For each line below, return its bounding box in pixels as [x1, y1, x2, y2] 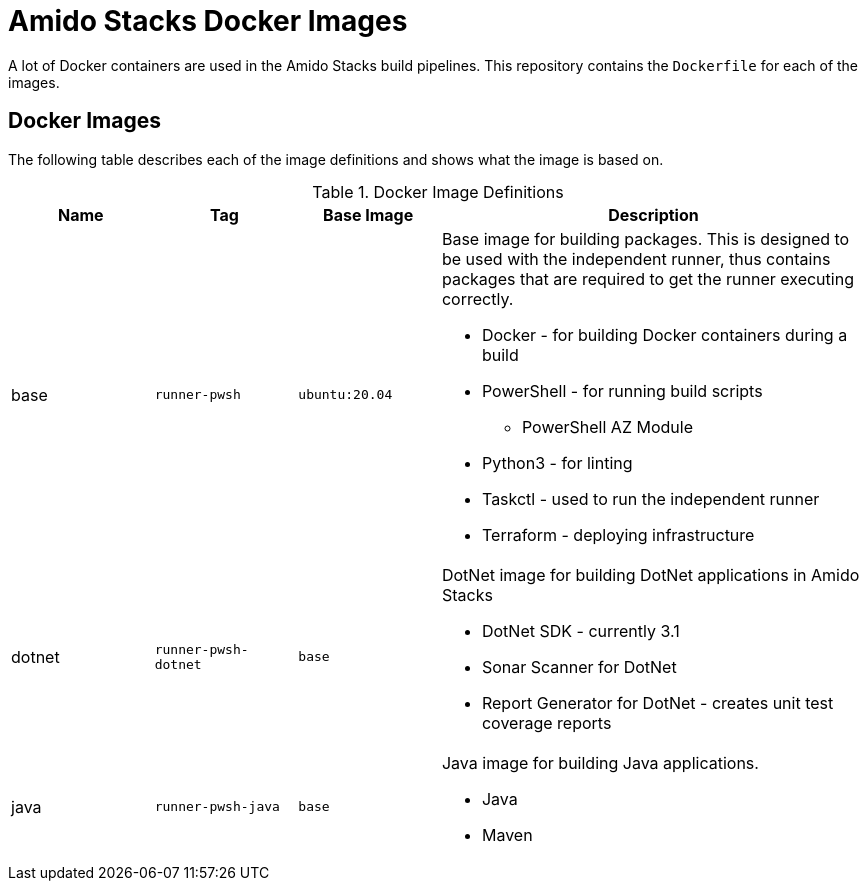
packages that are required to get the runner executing [441, 268, 854, 289]
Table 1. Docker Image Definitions [312, 181, 564, 202]
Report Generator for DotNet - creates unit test [481, 692, 834, 713]
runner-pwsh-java [154, 799, 280, 815]
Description [608, 204, 699, 225]
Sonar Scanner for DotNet [481, 656, 677, 677]
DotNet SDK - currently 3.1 [481, 620, 680, 641]
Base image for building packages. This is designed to [441, 228, 850, 249]
